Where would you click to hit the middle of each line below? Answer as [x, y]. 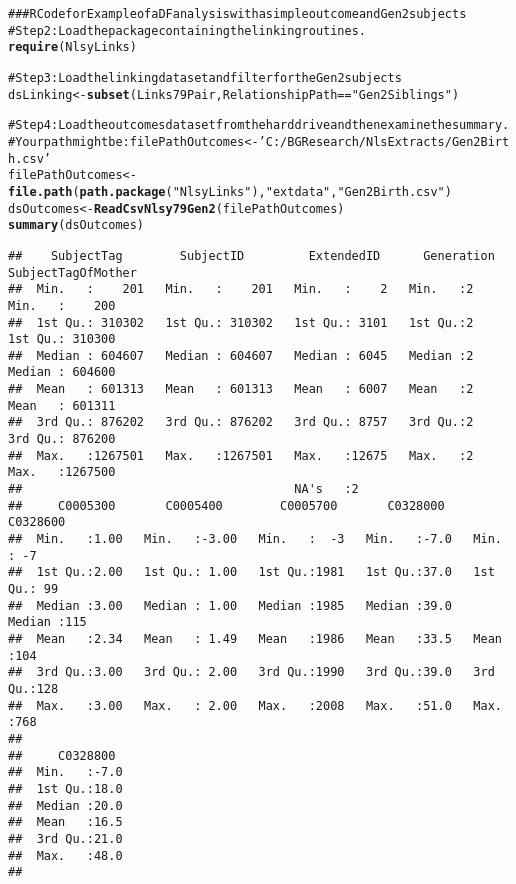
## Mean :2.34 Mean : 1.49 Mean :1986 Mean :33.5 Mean [255, 638]
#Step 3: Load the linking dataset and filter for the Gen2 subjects [205, 77]
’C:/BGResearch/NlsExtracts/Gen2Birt [384, 141]
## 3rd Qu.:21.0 [65, 838]
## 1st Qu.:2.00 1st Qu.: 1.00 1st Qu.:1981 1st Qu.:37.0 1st [251, 572]
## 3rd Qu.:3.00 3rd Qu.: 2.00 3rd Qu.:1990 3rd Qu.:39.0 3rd [251, 672]
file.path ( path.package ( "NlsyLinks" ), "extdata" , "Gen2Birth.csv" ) [230, 191]
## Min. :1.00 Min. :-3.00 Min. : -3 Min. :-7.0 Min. [255, 539]
